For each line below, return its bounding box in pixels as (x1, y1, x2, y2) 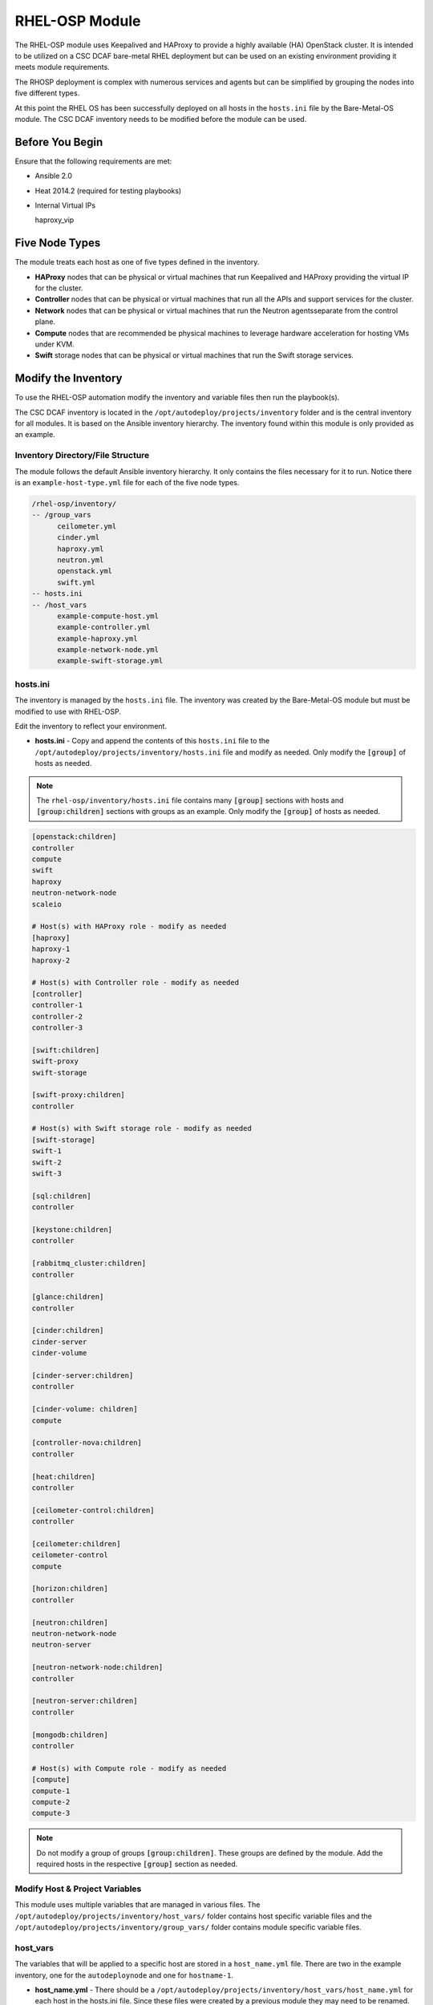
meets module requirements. (14, 63, 110, 72)
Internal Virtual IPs (34, 200, 96, 210)
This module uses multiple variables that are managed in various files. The (14, 1900, 261, 1910)
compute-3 (31, 1809, 71, 1818)
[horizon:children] (31, 1584, 108, 1594)
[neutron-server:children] (31, 1696, 138, 1706)
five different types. (14, 88, 80, 98)
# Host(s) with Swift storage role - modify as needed (31, 1124, 252, 1133)
